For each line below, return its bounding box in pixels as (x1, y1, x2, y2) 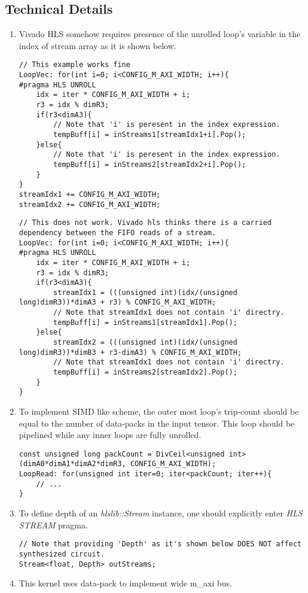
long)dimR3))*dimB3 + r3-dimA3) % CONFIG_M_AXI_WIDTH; (19, 348, 242, 357)
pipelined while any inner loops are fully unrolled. (19, 428, 202, 441)
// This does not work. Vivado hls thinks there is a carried (19, 218, 272, 227)
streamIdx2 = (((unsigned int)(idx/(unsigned (53, 338, 237, 347)
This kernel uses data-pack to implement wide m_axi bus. (19, 577, 232, 589)
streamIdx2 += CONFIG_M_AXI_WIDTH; (19, 200, 161, 209)
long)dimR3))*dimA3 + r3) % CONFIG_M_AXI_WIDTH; (19, 298, 216, 307)
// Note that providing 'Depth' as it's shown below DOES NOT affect (19, 540, 302, 549)
